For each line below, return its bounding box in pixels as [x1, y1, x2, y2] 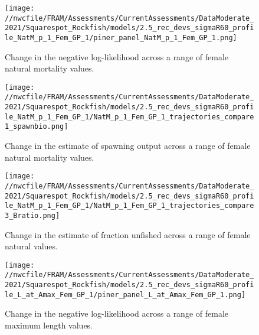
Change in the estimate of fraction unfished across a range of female [5, 228, 251, 240]
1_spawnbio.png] [5, 122, 68, 131]
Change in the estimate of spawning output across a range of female [5, 139, 251, 152]
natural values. [5, 240, 58, 252]
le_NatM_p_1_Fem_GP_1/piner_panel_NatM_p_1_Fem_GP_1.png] [5, 33, 237, 42]
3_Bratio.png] [5, 211, 60, 220]
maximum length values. [5, 318, 93, 331]
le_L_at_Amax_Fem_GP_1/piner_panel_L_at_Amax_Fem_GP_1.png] [5, 290, 246, 299]
